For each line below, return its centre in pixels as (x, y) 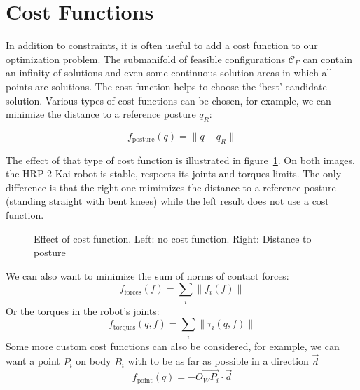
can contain (327, 59)
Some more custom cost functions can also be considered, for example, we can (173, 345)
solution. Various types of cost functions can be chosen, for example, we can (168, 100)
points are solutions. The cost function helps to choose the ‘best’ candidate (166, 86)
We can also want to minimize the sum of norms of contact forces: (147, 275)
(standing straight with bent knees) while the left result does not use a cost (167, 201)
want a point (33, 361)
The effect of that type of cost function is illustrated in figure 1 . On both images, (180, 160)
